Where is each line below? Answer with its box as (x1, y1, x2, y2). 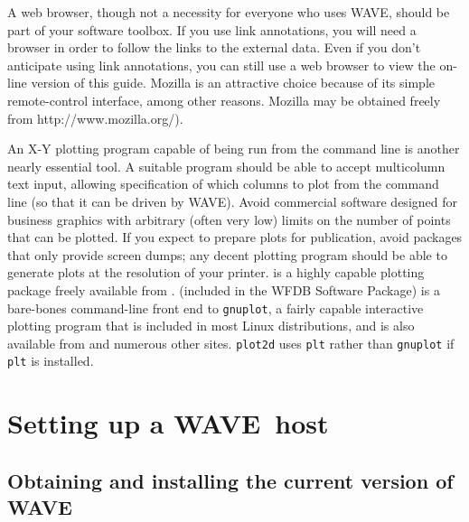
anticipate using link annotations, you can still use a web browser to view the (7, 55, 436, 74)
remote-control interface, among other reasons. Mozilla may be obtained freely (7, 90, 441, 109)
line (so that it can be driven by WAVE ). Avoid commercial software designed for (7, 191, 457, 210)
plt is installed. (7, 351, 94, 370)
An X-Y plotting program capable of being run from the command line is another (7, 139, 460, 158)
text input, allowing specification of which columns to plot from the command (7, 174, 439, 193)
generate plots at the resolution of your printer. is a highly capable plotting (7, 263, 425, 282)
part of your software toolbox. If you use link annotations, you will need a (7, 20, 417, 39)
